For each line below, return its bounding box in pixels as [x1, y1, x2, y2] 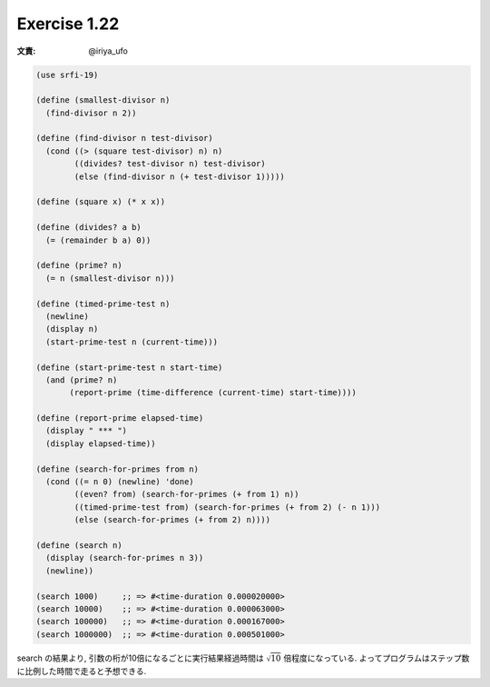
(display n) [45, 324, 99, 334]
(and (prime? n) [45, 374, 118, 385]
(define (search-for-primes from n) [35, 463, 200, 474]
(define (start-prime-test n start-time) [35, 362, 223, 373]
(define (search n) [35, 540, 122, 550]
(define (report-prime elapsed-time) [35, 413, 204, 423]
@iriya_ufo [88, 45, 129, 56]
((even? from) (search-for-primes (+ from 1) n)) [73, 489, 299, 500]
